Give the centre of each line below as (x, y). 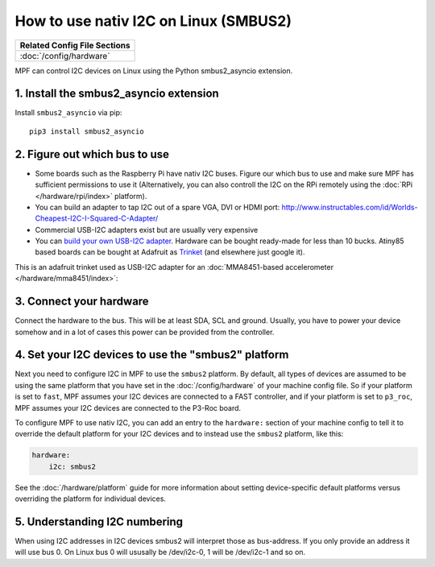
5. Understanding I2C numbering (99, 521)
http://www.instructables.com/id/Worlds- (350, 207)
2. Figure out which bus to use (92, 154)
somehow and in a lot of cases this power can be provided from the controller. (145, 332)
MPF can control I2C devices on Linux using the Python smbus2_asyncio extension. (154, 70)
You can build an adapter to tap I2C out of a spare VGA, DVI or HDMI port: (157, 207)
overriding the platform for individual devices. (91, 499)
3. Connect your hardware (82, 302)
